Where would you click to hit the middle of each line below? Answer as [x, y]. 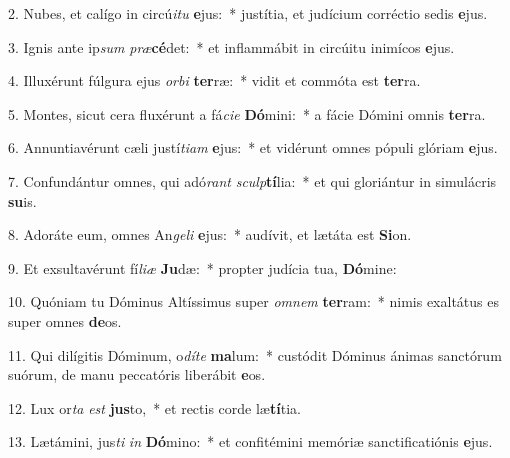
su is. [22, 200]
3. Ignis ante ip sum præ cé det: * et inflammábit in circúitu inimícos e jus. [231, 46]
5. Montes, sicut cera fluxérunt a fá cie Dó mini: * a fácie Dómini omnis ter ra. [247, 113]
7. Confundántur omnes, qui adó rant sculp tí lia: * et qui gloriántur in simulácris [252, 180]
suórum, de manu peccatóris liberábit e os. [137, 374]
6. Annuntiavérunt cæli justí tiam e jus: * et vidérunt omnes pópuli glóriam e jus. [253, 147]
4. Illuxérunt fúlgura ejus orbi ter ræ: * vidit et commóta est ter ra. [214, 80]
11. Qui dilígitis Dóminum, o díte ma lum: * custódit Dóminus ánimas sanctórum [255, 354]
